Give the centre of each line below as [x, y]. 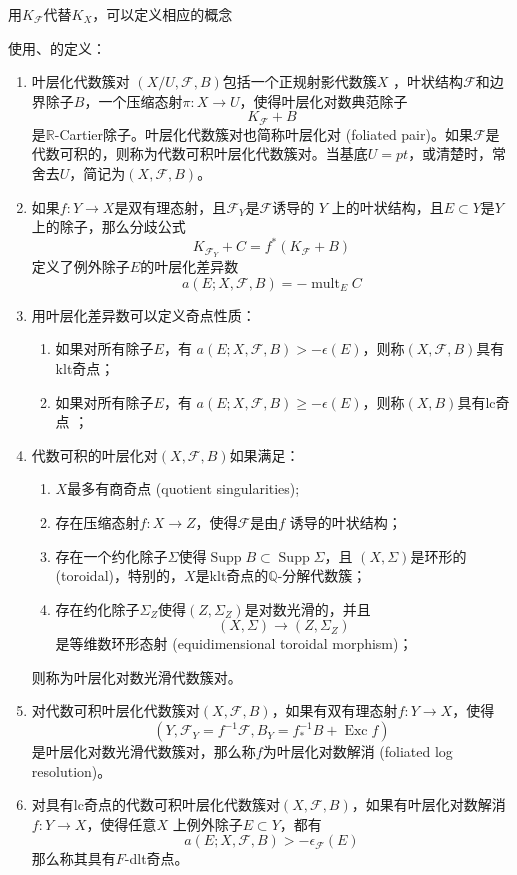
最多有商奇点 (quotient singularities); [183, 488]
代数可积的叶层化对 [94, 454]
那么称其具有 [73, 858]
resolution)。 [71, 770]
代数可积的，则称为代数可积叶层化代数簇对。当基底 [199, 153]
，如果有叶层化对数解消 [428, 804]
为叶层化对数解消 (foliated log [357, 751]
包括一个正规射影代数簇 [299, 81]
